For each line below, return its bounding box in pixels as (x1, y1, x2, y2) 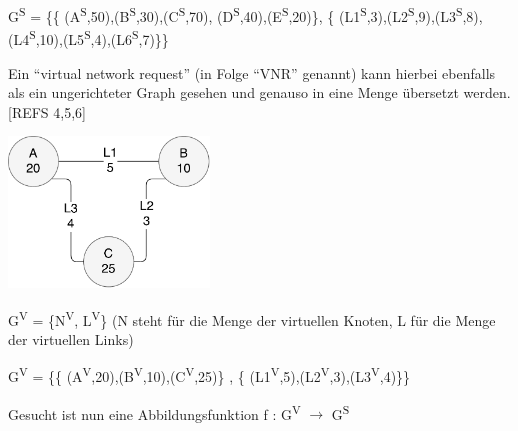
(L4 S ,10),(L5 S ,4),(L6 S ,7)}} (8, 26, 169, 49)
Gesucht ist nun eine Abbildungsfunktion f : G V (8, 400, 301, 424)
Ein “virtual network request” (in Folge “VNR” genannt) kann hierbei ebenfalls (8, 62, 496, 83)
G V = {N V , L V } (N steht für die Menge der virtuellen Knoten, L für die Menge (8, 306, 496, 330)
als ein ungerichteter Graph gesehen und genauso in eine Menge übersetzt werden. (8, 82, 511, 103)
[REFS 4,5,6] (8, 101, 86, 122)
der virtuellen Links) (8, 328, 134, 349)
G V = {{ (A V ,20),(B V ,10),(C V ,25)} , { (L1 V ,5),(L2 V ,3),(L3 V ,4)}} (8, 363, 411, 387)
